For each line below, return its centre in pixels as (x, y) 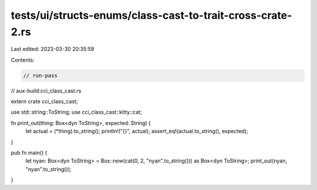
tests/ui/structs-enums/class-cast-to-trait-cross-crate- (151, 15)
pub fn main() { (29, 153)
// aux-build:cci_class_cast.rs (46, 90)
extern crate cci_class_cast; (45, 101)
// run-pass (41, 75)
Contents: (23, 60)
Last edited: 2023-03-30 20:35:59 (53, 49)
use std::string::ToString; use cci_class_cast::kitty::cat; (76, 112)
